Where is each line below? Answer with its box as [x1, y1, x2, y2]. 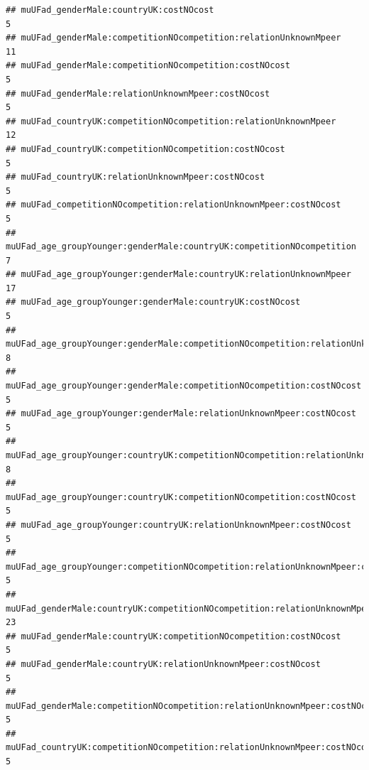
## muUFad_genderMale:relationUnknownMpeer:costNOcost [6, 88, 270, 99]
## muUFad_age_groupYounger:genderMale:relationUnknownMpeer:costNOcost [6, 408, 356, 419]
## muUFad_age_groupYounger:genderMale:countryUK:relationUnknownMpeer [6, 269, 351, 280]
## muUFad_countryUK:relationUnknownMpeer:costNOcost [6, 172, 265, 183]
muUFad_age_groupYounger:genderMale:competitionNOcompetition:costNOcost [6, 381, 362, 391]
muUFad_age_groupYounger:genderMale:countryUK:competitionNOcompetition [6, 242, 356, 252]
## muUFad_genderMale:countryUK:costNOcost [6, 5, 214, 15]
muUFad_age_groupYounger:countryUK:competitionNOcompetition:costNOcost [6, 492, 356, 502]
